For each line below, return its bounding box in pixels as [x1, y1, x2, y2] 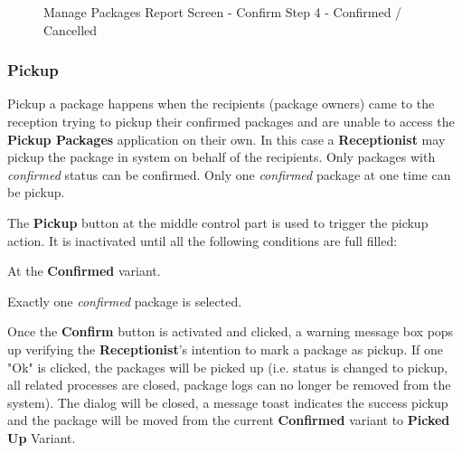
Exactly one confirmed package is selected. [7, 291, 242, 310]
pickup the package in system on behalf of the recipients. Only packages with [7, 147, 436, 166]
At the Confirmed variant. [7, 261, 161, 280]
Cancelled [43, 20, 98, 39]
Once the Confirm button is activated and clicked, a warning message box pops [7, 322, 454, 341]
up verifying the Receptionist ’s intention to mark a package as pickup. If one [7, 339, 443, 358]
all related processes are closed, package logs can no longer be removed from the [7, 375, 451, 394]
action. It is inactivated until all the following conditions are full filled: [7, 231, 398, 250]
